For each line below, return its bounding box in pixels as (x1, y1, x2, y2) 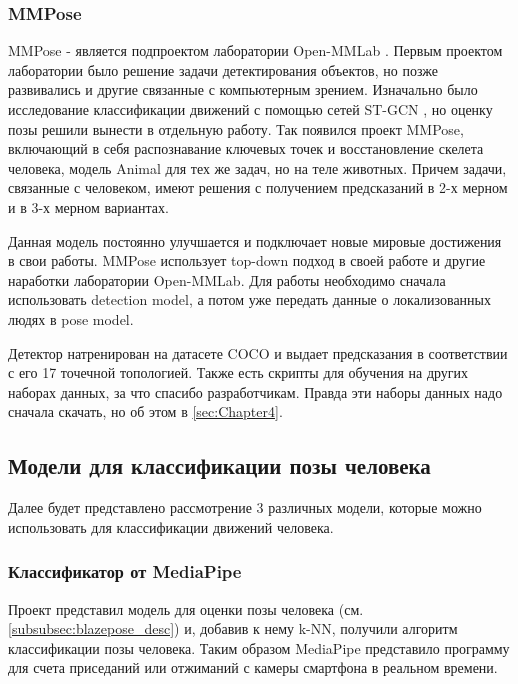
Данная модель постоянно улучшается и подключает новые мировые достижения (8, 230, 502, 251)
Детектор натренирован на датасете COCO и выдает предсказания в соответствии (8, 342, 508, 363)
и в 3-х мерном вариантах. (8, 196, 169, 217)
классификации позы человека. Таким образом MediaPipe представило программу (8, 637, 510, 658)
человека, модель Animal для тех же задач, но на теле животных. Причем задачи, (8, 157, 507, 178)
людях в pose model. (8, 308, 134, 329)
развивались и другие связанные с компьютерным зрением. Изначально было (8, 79, 478, 100)
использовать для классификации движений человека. (8, 516, 334, 537)
